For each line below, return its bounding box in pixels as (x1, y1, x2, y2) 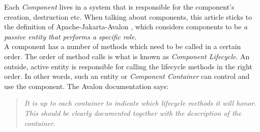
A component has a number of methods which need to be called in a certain (4, 41, 241, 52)
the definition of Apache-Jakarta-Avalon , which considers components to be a (4, 21, 248, 32)
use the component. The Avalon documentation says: (4, 80, 169, 91)
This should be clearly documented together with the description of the (24, 107, 242, 118)
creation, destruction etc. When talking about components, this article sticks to (4, 11, 252, 22)
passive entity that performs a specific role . (4, 31, 137, 41)
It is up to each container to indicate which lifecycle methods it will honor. (24, 98, 256, 108)
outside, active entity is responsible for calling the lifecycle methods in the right (4, 61, 252, 71)
